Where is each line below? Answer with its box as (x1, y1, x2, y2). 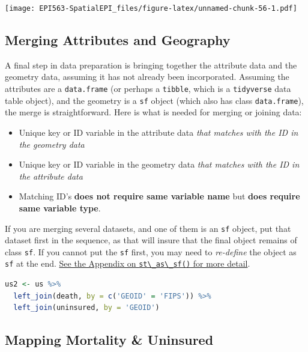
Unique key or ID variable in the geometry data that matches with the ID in (19, 158, 300, 171)
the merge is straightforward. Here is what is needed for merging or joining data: (5, 106, 302, 118)
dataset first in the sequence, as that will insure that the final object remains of (5, 234, 297, 246)
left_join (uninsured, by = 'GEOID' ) (13, 303, 160, 312)
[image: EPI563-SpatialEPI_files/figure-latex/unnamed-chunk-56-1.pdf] (5, 4, 297, 13)
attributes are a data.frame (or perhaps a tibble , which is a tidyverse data (5, 82, 291, 95)
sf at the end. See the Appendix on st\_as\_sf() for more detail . (5, 257, 250, 270)
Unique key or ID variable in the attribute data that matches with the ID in (19, 126, 298, 138)
